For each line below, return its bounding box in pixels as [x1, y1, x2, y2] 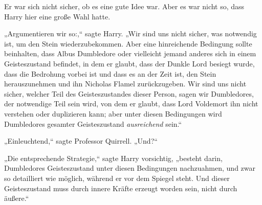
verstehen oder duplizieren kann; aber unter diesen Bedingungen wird [4, 108, 222, 119]
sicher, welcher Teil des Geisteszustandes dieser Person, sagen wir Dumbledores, [4, 88, 254, 99]
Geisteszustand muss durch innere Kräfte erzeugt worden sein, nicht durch [4, 183, 237, 193]
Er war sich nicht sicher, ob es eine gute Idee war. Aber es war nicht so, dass [4, 1, 245, 11]
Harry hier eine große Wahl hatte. [4, 11, 111, 21]
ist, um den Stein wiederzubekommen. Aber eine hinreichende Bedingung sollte [4, 38, 252, 49]
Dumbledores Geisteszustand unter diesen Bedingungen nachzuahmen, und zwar [4, 163, 255, 173]
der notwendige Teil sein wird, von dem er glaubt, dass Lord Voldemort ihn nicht [4, 98, 258, 109]
